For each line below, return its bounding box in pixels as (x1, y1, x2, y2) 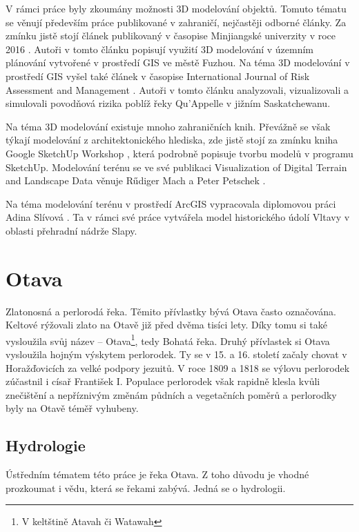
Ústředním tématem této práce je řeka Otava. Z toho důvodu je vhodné (6, 467, 309, 482)
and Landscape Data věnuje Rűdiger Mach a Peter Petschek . (6, 173, 266, 188)
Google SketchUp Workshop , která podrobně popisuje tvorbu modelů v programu (6, 146, 353, 160)
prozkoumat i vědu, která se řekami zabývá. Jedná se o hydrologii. (6, 480, 286, 495)
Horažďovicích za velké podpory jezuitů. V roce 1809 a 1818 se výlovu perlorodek (6, 360, 350, 375)
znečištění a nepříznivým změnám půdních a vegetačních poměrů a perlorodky (6, 387, 337, 402)
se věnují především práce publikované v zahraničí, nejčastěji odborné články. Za (6, 14, 347, 29)
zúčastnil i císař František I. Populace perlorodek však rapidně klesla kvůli (6, 374, 320, 388)
